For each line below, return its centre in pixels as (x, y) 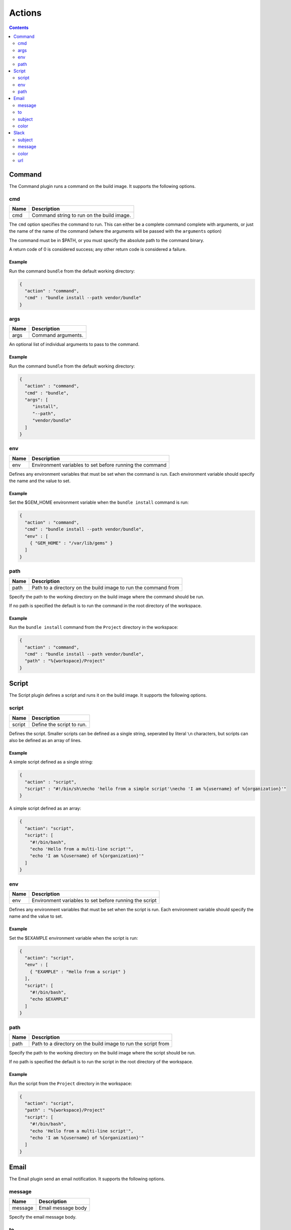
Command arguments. (58, 336)
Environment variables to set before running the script (94, 900)
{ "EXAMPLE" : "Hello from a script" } (78, 971)
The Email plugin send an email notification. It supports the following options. (87, 1179)
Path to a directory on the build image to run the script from (101, 1044)
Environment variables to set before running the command (99, 465)
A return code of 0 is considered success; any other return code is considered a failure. (98, 249)
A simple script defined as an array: (45, 808)
